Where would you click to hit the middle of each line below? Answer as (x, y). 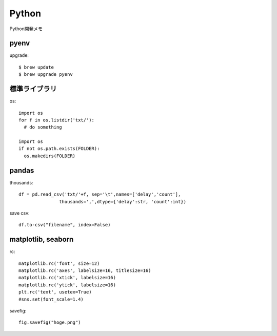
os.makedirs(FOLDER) (50, 156)
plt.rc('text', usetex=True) (55, 292)
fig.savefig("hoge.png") (50, 322)
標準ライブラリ (33, 89)
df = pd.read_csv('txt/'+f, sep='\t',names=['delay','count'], (100, 194)
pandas (22, 170)
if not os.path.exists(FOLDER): (59, 149)
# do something (43, 127)
